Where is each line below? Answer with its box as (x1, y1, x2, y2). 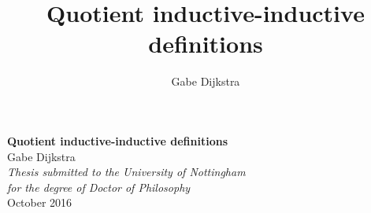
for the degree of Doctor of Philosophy (7, 178, 191, 195)
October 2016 (7, 194, 72, 211)
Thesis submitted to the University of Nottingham (7, 163, 246, 180)
